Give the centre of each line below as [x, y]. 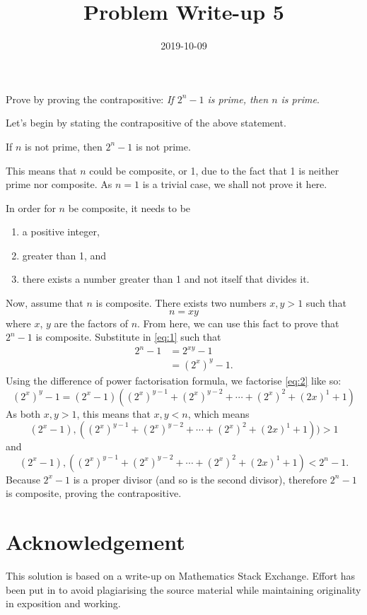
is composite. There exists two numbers [181, 303]
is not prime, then [64, 146]
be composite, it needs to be [129, 207]
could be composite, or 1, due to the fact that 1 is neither [214, 170]
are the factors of [91, 323]
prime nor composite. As [59, 184]
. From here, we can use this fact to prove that [238, 323]
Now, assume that [45, 303]
